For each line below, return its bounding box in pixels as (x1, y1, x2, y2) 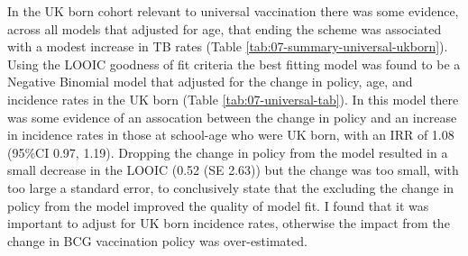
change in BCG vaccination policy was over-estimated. (7, 231, 307, 250)
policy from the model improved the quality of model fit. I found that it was (7, 196, 429, 215)
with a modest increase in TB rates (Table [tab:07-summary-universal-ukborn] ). (7, 37, 448, 56)
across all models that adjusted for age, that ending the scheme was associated (7, 19, 442, 38)
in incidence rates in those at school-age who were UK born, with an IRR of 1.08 (7, 125, 454, 144)
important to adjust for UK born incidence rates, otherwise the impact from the (7, 214, 450, 233)
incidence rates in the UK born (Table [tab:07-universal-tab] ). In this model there (7, 89, 459, 108)
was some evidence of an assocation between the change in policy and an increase (7, 107, 457, 126)
